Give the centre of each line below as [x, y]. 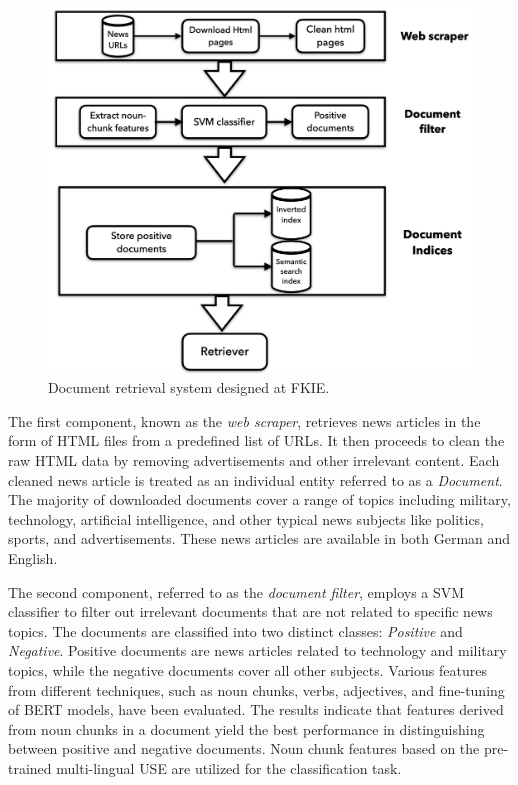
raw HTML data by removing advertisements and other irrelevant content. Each [254, 459]
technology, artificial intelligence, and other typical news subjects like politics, [246, 518]
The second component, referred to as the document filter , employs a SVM [236, 591]
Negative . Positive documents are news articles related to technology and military [257, 650]
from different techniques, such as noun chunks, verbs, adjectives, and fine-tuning [256, 689]
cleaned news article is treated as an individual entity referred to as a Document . [255, 479]
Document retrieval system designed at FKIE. [189, 387]
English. [33, 557]
